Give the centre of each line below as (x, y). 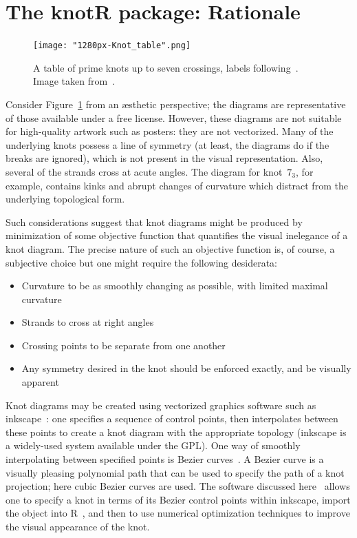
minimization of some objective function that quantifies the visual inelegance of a (177, 235)
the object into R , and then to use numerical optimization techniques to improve (178, 513)
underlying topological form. (65, 199)
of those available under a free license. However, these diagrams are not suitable (174, 117)
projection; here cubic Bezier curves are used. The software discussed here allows (178, 486)
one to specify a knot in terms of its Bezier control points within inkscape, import (178, 499)
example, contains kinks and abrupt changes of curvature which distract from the (177, 185)
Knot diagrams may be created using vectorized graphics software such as (161, 405)
